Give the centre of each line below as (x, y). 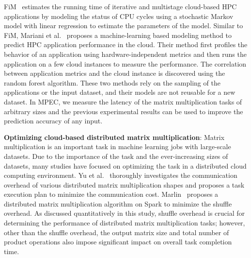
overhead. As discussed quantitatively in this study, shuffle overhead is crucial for (124, 213)
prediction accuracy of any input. (53, 121)
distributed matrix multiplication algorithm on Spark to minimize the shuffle (118, 203)
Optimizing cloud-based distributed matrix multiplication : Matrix (114, 137)
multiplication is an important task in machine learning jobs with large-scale (118, 146)
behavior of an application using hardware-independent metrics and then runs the (125, 54)
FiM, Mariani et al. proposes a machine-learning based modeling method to (118, 35)
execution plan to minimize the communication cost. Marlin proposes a (111, 194)
